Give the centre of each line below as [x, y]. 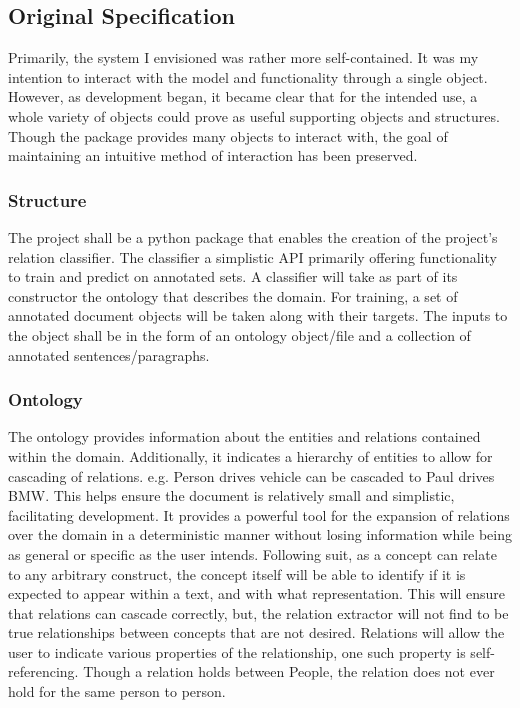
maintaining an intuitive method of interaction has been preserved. [213, 155]
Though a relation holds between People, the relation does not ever [289, 671]
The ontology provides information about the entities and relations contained [244, 436]
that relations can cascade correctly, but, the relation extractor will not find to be [258, 612]
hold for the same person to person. [117, 691]
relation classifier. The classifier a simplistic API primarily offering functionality [252, 256]
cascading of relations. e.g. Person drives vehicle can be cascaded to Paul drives [251, 475]
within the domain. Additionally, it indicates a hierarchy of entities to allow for [250, 455]
